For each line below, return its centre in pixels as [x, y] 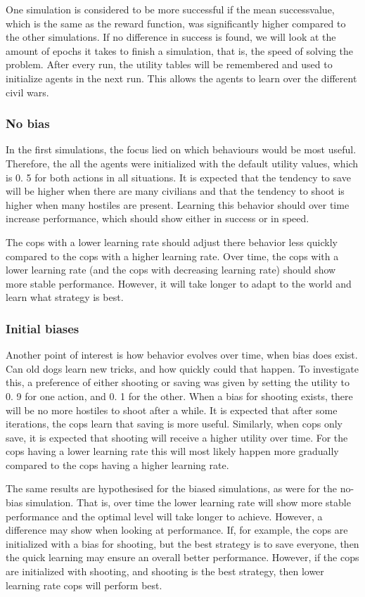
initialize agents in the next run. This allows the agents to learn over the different [181, 78]
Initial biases [43, 328]
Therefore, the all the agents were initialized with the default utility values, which [182, 163]
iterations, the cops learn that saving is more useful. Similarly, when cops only [174, 424]
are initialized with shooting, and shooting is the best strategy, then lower [165, 571]
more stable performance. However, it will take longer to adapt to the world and [179, 283]
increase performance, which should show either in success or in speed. [158, 218]
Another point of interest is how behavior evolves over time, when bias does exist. [182, 355]
